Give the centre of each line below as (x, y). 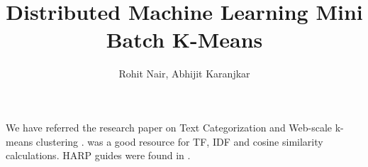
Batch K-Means (184, 39)
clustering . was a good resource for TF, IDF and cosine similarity (179, 141)
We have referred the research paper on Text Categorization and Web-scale (169, 127)
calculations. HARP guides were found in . (98, 155)
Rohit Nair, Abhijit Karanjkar (184, 74)
